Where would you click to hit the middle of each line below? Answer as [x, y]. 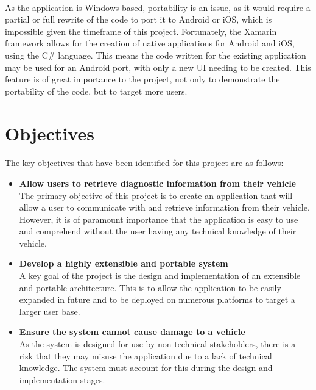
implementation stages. [62, 379]
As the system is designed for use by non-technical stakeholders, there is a [157, 344]
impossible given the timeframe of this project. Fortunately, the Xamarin [141, 31]
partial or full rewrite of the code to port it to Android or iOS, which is [139, 19]
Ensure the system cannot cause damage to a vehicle [132, 332]
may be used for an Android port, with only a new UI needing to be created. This [158, 67]
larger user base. [50, 311]
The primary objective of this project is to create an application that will [156, 195]
